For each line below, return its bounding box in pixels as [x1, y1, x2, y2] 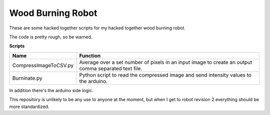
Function [79, 52, 101, 59]
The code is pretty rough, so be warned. [9, 34, 92, 40]
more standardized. [9, 104, 49, 110]
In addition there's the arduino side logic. [9, 87, 93, 93]
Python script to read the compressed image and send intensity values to [79, 71, 252, 78]
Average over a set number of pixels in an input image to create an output [79, 59, 252, 66]
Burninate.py [12, 75, 42, 82]
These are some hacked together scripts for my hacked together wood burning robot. [9, 25, 186, 31]
